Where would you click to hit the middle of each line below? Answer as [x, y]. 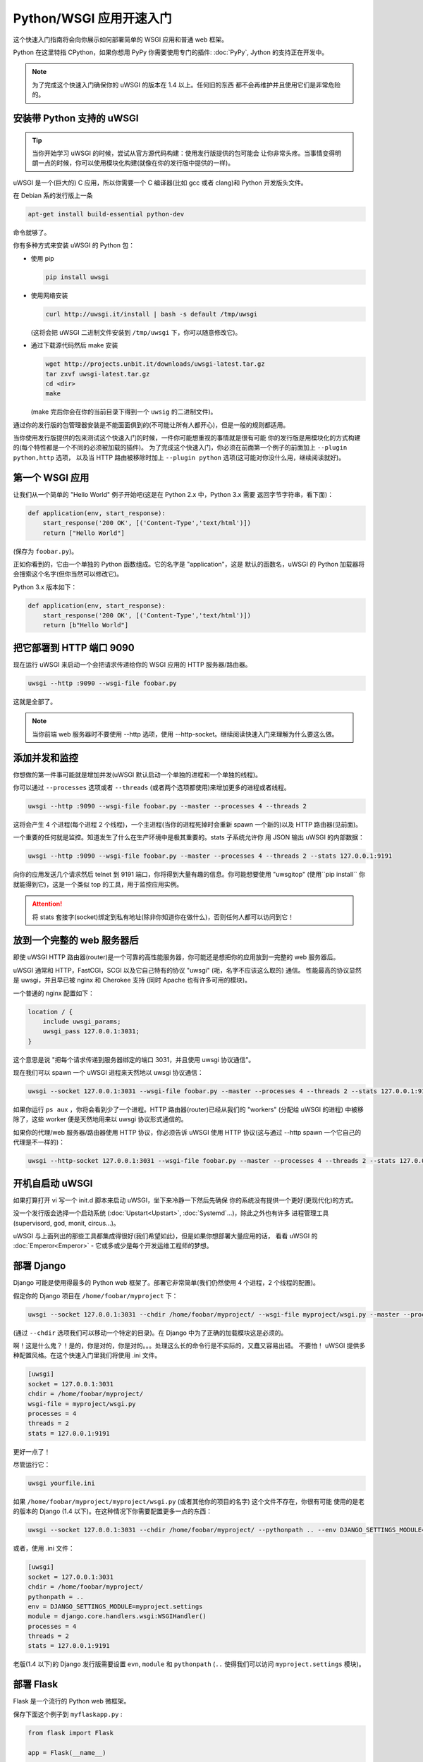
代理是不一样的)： [39, 1142]
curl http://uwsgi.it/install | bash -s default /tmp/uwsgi [152, 314]
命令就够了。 [32, 233]
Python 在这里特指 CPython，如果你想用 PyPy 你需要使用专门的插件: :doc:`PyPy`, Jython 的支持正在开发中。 [170, 52]
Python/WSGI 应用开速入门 [92, 18]
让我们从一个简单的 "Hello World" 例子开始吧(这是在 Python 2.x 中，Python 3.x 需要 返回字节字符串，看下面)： [173, 494]
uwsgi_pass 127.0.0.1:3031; [91, 1031]
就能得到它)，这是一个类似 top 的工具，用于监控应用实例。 [98, 884]
